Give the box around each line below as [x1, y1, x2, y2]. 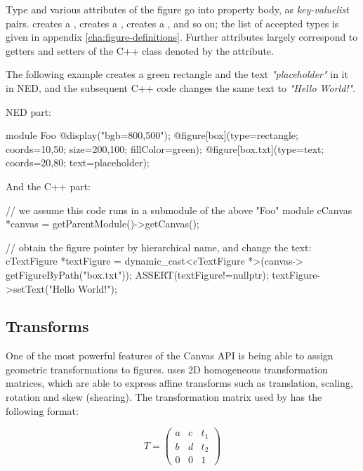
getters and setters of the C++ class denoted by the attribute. [6, 43, 274, 58]
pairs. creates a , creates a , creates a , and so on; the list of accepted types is [6, 15, 339, 30]
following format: [6, 403, 79, 418]
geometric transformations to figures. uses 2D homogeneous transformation [6, 361, 328, 376]
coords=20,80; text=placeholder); [6, 155, 150, 170]
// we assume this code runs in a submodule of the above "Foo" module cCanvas [6, 202, 352, 217]
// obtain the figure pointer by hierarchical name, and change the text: [6, 239, 312, 254]
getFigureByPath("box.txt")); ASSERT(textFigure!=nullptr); [6, 267, 269, 281]
